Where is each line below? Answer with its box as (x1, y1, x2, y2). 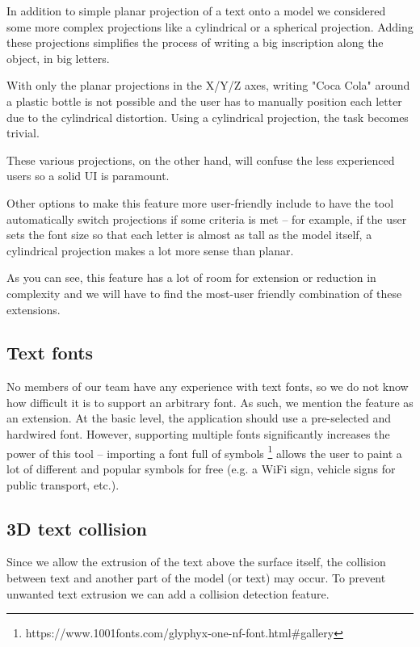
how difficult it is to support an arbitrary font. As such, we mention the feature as (6, 393, 414, 410)
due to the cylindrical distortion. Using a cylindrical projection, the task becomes (6, 108, 409, 125)
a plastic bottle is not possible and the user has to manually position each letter (6, 92, 402, 109)
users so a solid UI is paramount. (6, 167, 170, 184)
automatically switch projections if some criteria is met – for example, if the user (6, 210, 407, 227)
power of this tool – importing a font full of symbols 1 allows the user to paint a (6, 442, 402, 461)
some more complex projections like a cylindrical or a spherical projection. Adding (6, 18, 414, 35)
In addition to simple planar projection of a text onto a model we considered (6, 2, 386, 19)
